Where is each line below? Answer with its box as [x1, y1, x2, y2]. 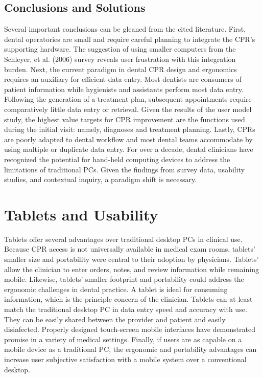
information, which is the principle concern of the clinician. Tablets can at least [4, 294, 253, 304]
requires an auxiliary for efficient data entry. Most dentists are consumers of [4, 74, 242, 84]
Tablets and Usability [4, 204, 158, 225]
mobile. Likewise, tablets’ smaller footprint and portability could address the [4, 274, 244, 284]
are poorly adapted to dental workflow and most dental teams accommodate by [4, 134, 253, 144]
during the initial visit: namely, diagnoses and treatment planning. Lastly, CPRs [4, 124, 255, 135]
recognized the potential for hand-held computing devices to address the [4, 153, 230, 164]
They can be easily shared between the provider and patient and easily [4, 314, 226, 324]
